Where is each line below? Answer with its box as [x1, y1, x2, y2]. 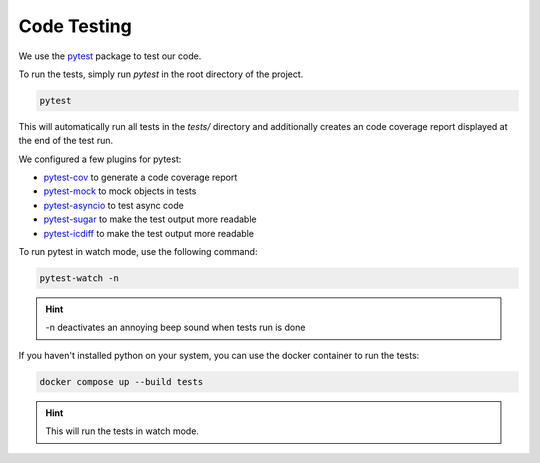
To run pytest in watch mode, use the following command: [18, 246, 258, 258]
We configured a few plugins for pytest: [18, 153, 182, 165]
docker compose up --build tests [39, 376, 204, 387]
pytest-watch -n [39, 273, 120, 284]
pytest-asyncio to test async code [43, 199, 184, 211]
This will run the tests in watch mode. [45, 425, 200, 437]
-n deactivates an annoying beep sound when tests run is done [45, 321, 306, 334]
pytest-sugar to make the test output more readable [43, 213, 257, 225]
